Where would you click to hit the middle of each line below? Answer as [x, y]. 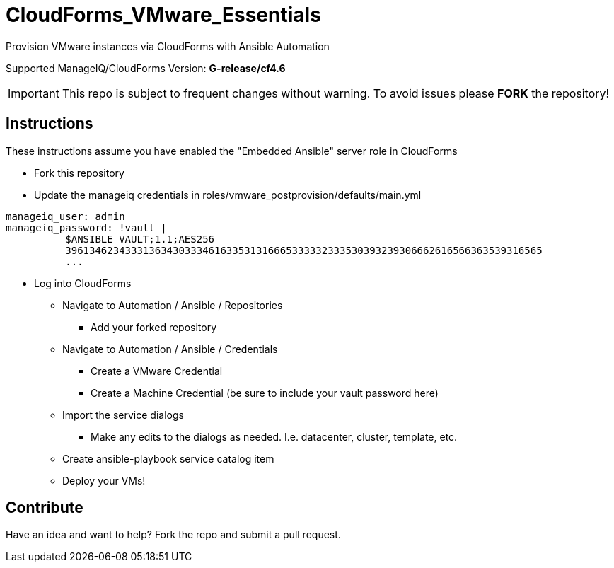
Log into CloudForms [83, 283]
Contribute [45, 508]
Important [34, 93]
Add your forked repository [154, 327]
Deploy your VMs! [104, 480]
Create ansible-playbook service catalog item [168, 458]
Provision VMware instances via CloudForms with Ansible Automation [168, 46]
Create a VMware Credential [157, 371]
